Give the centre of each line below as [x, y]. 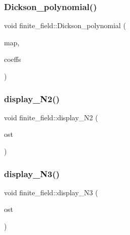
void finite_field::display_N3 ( [51, 192]
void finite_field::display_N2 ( [51, 117]
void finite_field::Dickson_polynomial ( [65, 25]
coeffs [13, 59]
